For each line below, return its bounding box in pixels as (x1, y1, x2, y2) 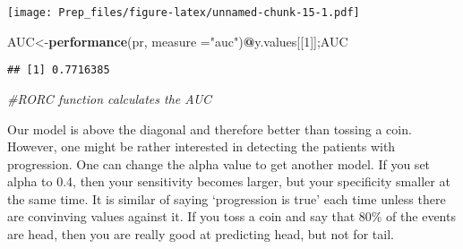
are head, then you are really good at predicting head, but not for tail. (7, 225, 394, 244)
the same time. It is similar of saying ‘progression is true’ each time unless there (7, 189, 446, 208)
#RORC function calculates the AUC (7, 89, 212, 107)
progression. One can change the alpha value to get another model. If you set (7, 154, 431, 173)
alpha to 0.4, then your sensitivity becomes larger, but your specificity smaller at (7, 172, 450, 191)
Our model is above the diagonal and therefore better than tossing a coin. (7, 119, 412, 138)
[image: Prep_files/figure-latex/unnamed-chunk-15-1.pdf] (7, 6, 360, 19)
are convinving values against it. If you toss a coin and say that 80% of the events (7, 207, 456, 226)
